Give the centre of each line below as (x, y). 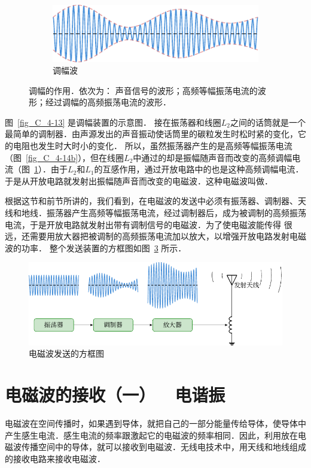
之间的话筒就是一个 (268, 122)
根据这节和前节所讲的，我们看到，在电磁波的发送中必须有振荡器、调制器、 (151, 201)
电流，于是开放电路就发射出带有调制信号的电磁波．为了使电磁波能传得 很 (149, 224)
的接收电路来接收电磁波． (55, 458)
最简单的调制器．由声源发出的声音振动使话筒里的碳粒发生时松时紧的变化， (151, 134)
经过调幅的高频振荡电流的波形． (108, 102)
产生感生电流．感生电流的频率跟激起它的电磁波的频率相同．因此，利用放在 (151, 435)
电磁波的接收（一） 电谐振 (115, 395)
